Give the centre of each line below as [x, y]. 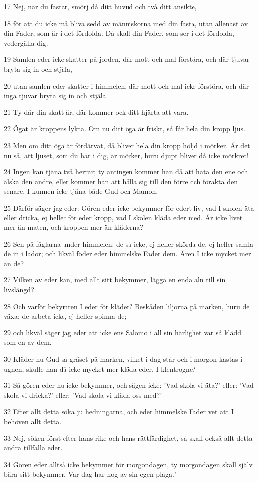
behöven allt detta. [33, 421]
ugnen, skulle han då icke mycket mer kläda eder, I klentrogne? [100, 368]
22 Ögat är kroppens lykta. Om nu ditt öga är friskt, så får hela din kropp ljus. [125, 129]
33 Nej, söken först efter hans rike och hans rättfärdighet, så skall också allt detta [128, 438]
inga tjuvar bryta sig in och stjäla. [56, 95]
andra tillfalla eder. [33, 448]
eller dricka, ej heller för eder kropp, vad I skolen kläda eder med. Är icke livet [123, 217]
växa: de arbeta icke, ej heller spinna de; [65, 316]
